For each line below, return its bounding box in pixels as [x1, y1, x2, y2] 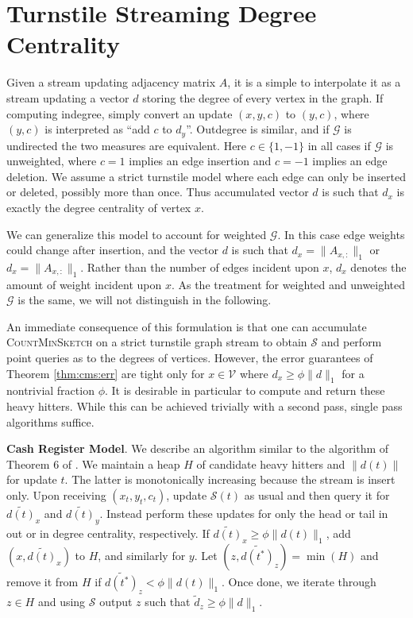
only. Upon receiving [6, 487, 106, 504]
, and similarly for [98, 547, 186, 564]
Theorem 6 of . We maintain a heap [6, 455, 180, 472]
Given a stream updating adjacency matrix [6, 74, 216, 91]
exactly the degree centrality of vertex [6, 199, 191, 215]
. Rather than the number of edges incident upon [80, 258, 319, 275]
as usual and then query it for [244, 487, 390, 504]
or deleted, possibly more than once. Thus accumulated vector [6, 183, 309, 200]
